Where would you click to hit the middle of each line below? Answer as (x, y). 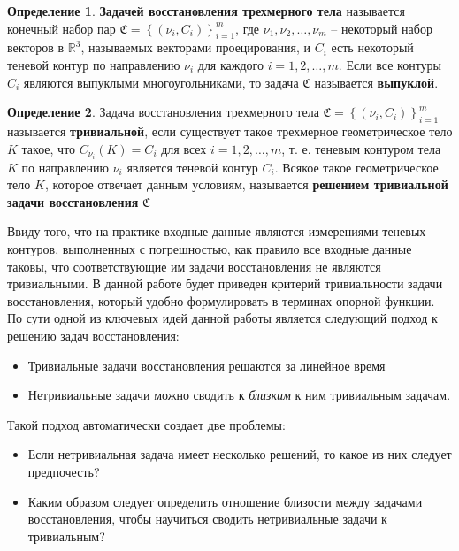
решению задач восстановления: (93, 335)
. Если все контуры (390, 64)
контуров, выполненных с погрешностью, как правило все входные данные (210, 249)
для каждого (230, 64)
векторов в (36, 47)
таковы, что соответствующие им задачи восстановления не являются (194, 266)
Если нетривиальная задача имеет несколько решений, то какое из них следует (240, 454)
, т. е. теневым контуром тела (361, 148)
